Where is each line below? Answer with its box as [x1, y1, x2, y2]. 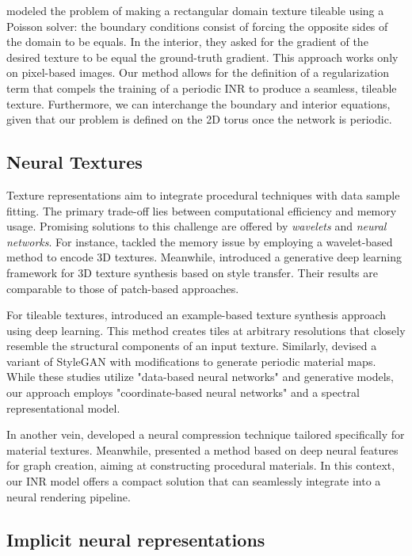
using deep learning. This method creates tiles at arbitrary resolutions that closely [6, 322, 406, 338]
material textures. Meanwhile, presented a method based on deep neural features [6, 441, 399, 458]
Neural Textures [6, 150, 143, 174]
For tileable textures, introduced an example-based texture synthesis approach [6, 307, 387, 323]
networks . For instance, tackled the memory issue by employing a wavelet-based [6, 233, 393, 249]
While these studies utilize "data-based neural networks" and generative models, [6, 368, 394, 385]
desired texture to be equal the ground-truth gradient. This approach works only [6, 48, 399, 65]
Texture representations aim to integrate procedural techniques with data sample [6, 186, 400, 203]
